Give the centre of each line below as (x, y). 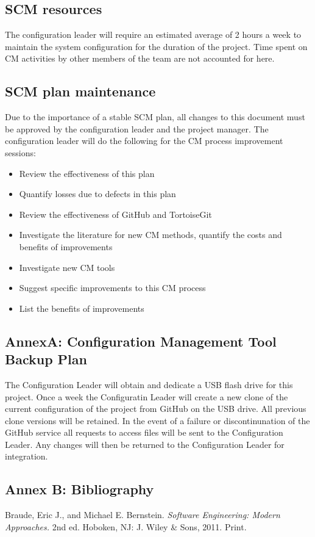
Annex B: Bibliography (80, 489)
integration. (27, 456)
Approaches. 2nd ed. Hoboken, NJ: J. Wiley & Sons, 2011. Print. (126, 526)
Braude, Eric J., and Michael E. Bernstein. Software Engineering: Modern (143, 515)
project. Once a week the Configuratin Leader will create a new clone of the (147, 396)
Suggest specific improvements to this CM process (112, 288)
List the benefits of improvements (82, 308)
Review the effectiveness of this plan (87, 173)
